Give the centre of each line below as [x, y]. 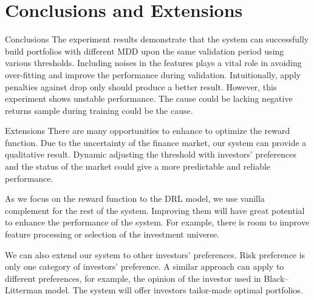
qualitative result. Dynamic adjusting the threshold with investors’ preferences [151, 154]
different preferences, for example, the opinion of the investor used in [133, 278]
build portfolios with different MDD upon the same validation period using [145, 51]
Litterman [24, 290]
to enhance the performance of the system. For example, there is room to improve [157, 222]
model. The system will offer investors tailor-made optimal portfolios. [174, 290]
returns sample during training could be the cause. [99, 110]
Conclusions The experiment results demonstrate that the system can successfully [157, 39]
